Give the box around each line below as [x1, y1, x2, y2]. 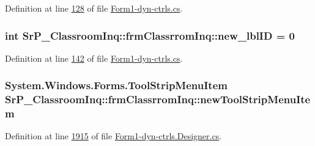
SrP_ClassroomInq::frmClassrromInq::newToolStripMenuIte [5, 92, 311, 107]
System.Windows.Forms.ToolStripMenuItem [5, 78, 228, 93]
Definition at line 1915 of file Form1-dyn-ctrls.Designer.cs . [5, 130, 222, 142]
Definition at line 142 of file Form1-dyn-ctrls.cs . [5, 51, 183, 64]
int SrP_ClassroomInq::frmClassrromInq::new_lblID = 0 [5, 27, 295, 43]
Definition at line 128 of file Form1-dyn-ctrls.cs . [5, 2, 183, 14]
